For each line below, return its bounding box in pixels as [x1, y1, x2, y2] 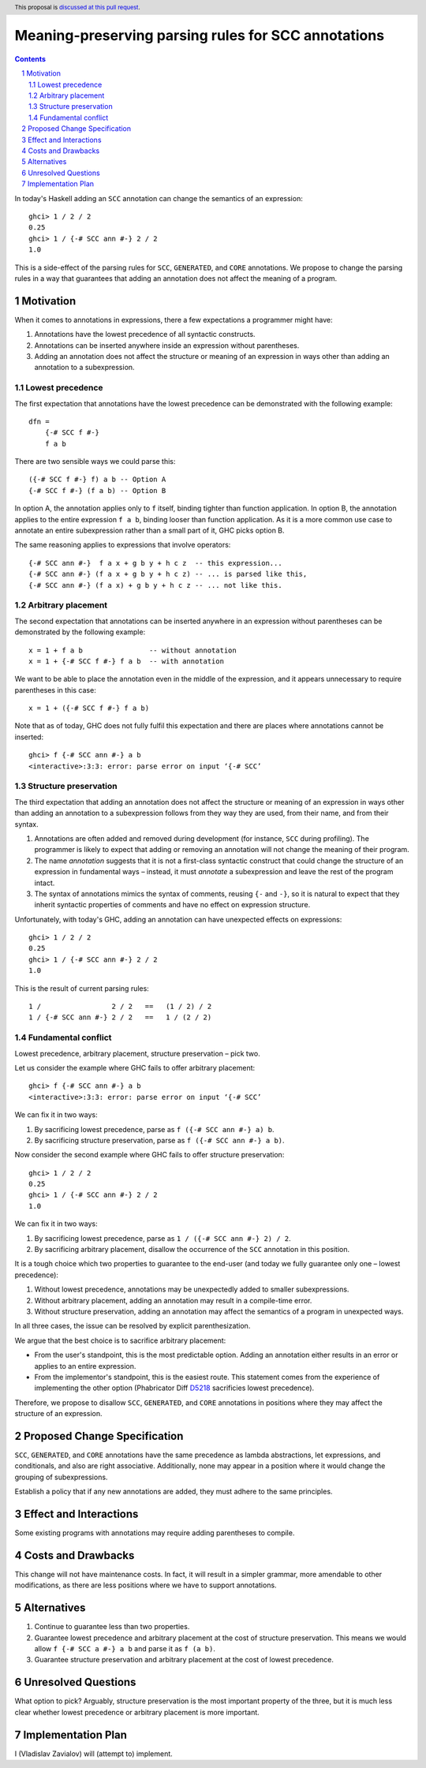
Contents [14, 54, 47, 63]
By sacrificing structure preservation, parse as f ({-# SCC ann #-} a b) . [34, 1135, 285, 1145]
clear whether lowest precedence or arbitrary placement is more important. [14, 1707, 260, 1717]
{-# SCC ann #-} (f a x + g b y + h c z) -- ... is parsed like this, [28, 570, 308, 579]
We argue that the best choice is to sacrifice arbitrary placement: [14, 1336, 226, 1345]
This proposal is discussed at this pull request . [14, 3, 141, 11]
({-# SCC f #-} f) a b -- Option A [28, 475, 166, 484]
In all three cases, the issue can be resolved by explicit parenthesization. [14, 1321, 251, 1331]
